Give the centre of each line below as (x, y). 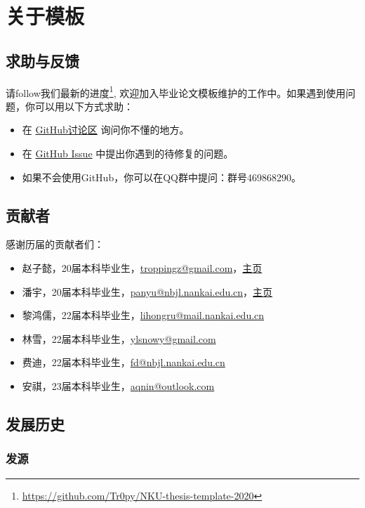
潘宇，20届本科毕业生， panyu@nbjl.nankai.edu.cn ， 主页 (147, 291)
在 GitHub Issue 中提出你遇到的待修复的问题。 (128, 154)
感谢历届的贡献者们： (55, 244)
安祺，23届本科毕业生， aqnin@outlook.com (118, 385)
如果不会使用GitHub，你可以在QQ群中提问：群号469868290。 (161, 177)
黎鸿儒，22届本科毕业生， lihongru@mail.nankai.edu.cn (143, 315)
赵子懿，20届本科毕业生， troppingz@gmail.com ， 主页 (142, 268)
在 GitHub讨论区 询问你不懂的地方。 (106, 130)
